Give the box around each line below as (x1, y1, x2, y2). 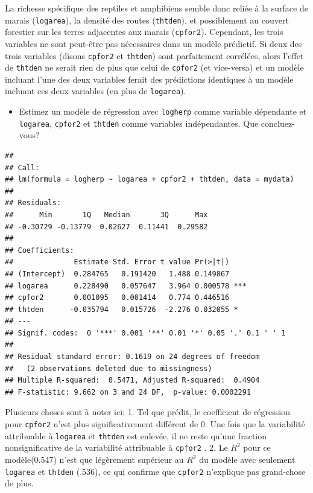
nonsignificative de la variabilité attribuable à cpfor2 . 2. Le (5, 441, 228, 454)
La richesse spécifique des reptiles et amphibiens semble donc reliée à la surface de (5, 2, 308, 14)
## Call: (5, 163, 40, 172)
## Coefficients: (5, 246, 74, 255)
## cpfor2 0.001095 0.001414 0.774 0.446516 (5, 293, 230, 302)
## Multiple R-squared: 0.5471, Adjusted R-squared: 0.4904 (5, 376, 260, 385)
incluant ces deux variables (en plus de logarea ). (5, 84, 186, 97)
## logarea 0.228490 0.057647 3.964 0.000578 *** (5, 281, 247, 290)
